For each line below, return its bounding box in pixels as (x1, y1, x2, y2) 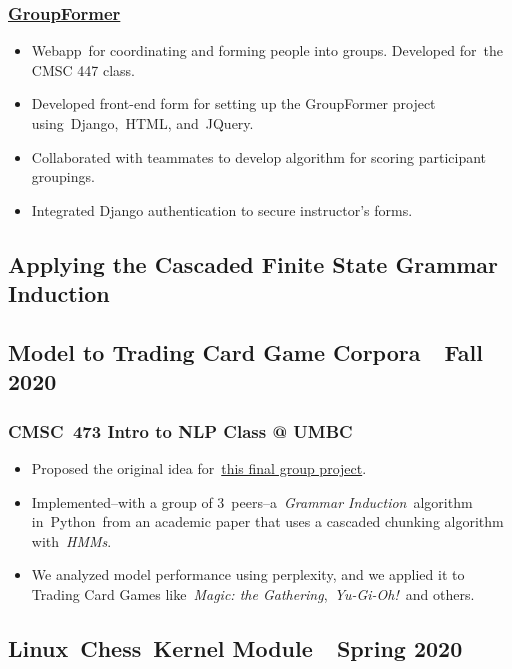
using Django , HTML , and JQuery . (31, 113, 254, 133)
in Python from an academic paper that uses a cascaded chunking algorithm (31, 511, 504, 532)
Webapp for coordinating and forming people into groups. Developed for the (31, 40, 503, 61)
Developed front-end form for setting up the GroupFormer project (31, 93, 436, 114)
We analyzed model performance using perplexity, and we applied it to (31, 564, 465, 585)
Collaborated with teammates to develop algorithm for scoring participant (31, 146, 486, 167)
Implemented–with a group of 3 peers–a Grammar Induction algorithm (31, 491, 473, 512)
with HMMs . (31, 530, 112, 551)
